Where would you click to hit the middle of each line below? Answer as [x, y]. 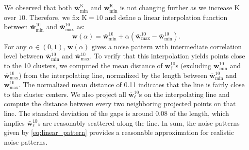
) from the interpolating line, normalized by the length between [113, 75]
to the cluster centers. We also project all [65, 94]
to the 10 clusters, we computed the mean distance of [83, 65]
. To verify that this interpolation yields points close [167, 56]
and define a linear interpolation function [166, 17]
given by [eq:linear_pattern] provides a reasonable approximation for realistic [119, 132]
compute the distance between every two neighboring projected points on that [120, 103]
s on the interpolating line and [184, 94]
